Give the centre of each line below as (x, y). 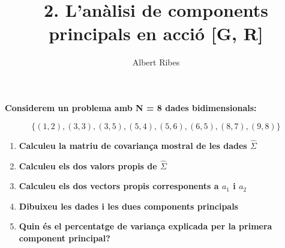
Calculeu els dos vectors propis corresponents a (119, 186)
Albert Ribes (156, 62)
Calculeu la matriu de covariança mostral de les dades (133, 145)
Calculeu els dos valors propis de (88, 165)
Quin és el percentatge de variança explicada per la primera (145, 226)
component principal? (64, 237)
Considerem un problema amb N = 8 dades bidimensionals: (131, 107)
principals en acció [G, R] (156, 33)
